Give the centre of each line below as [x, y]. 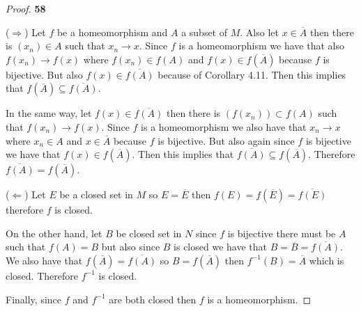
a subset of [205, 32]
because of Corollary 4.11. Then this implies [252, 74]
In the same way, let [49, 113]
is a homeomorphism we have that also [261, 46]
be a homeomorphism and [112, 32]
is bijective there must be [282, 233]
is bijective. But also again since [226, 140]
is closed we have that [220, 247]
